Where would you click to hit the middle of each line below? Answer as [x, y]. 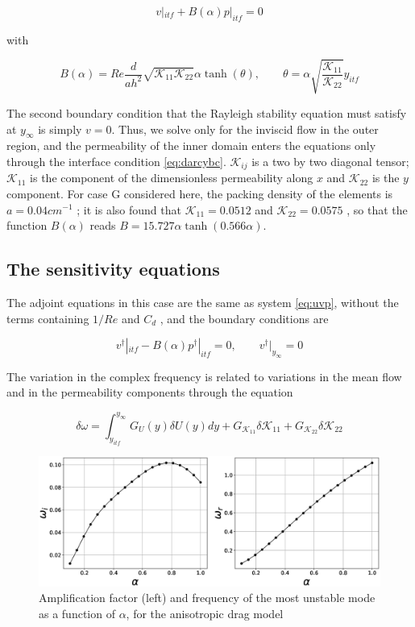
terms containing [48, 318]
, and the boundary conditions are [244, 318]
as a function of [77, 613]
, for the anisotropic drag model [205, 613]
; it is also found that [129, 209]
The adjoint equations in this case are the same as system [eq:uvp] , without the [203, 302]
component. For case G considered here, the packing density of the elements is [200, 193]
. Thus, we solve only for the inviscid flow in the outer [245, 129]
